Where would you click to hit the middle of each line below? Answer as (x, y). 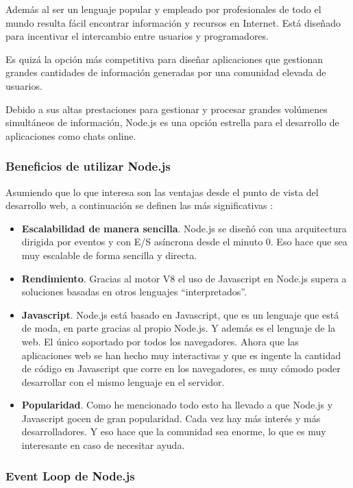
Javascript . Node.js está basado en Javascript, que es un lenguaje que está (180, 314)
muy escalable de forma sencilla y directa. (109, 255)
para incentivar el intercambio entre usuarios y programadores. (137, 36)
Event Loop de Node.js (70, 475)
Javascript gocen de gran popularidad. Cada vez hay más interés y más (171, 418)
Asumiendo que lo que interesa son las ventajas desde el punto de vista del (162, 192)
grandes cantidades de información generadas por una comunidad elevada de (166, 72)
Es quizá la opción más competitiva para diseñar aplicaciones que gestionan (165, 59)
